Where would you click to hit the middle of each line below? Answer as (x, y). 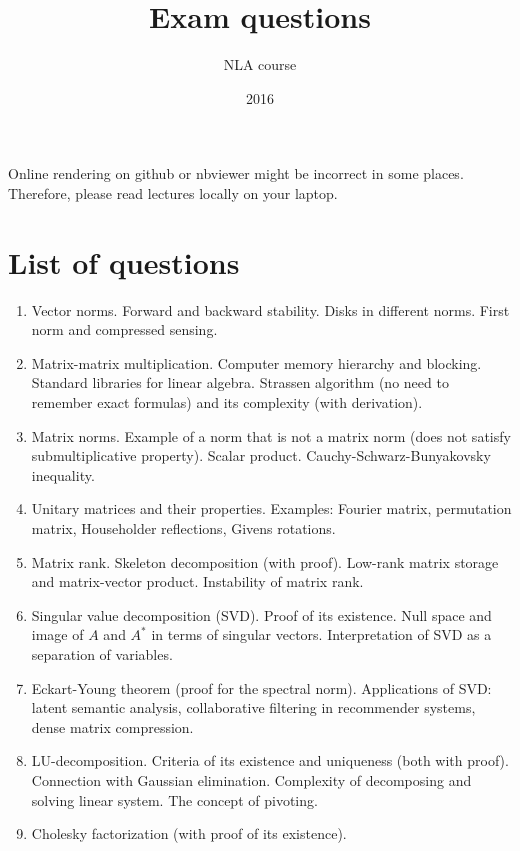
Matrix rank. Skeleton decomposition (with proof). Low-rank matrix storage (265, 561)
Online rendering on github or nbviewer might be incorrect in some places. (236, 173)
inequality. (63, 474)
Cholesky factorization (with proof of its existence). (189, 833)
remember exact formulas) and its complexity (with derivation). (227, 402)
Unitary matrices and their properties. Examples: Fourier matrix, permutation (271, 508)
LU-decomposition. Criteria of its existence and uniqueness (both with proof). (270, 760)
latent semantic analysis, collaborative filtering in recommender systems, (253, 707)
